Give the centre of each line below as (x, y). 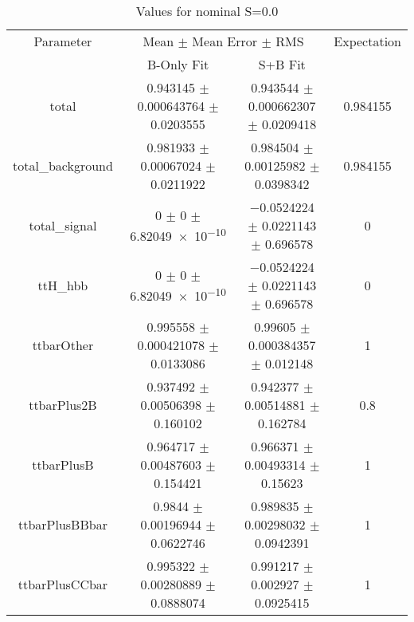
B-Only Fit (178, 64)
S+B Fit (282, 64)
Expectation (367, 41)
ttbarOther (63, 345)
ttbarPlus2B (63, 405)
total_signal (63, 225)
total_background (63, 165)
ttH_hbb (63, 285)
